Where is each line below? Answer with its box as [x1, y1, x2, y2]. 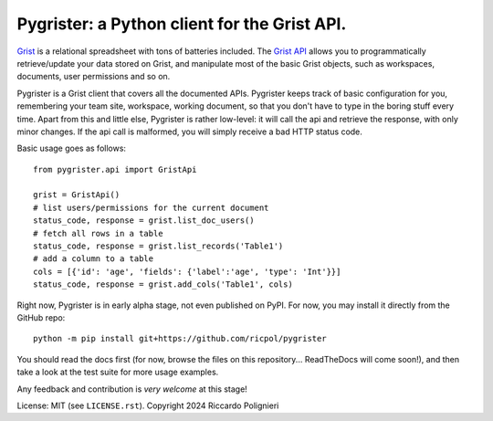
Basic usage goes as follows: [16, 142, 127, 154]
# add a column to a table [33, 254, 154, 264]
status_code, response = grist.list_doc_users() [33, 216, 255, 226]
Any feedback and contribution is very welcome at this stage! [16, 384, 248, 395]
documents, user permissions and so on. [16, 71, 171, 82]
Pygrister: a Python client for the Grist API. [16, 14, 347, 34]
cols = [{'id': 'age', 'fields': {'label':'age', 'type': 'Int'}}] [33, 266, 341, 277]
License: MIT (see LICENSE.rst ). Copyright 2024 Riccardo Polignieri [16, 400, 279, 411]
